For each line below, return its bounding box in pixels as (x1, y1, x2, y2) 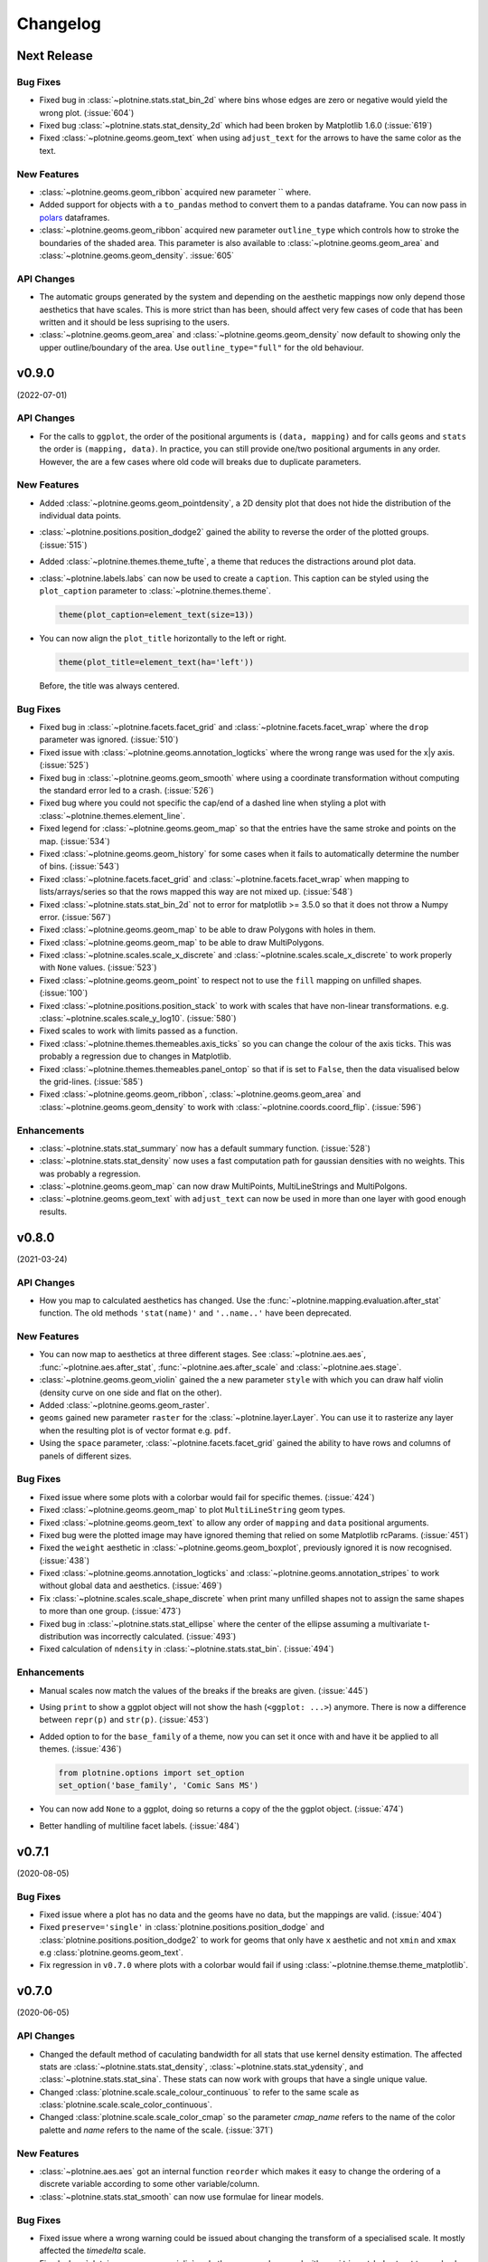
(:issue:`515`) (39, 539, 88, 550)
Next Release (16, 48, 94, 63)
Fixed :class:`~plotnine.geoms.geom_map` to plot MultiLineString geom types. (39, 1505, 346, 1516)
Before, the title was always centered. (39, 680, 180, 691)
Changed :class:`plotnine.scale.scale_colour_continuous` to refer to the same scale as (39, 2086, 360, 2097)
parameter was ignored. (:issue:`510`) (39, 734, 179, 746)
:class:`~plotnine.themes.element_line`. (39, 810, 185, 821)
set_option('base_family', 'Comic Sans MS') (58, 1781, 259, 1791)
